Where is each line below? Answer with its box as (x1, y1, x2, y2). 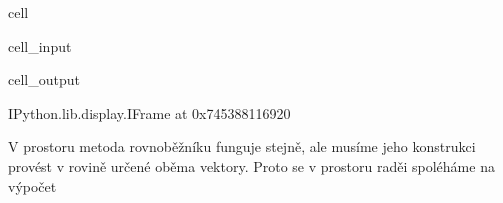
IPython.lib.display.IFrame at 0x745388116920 (8, 102, 291, 123)
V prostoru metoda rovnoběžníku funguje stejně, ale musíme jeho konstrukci (8, 136, 476, 157)
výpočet (8, 175, 57, 196)
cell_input (8, 35, 72, 56)
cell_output (8, 69, 80, 90)
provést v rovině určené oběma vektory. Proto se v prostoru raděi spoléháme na (8, 155, 495, 176)
